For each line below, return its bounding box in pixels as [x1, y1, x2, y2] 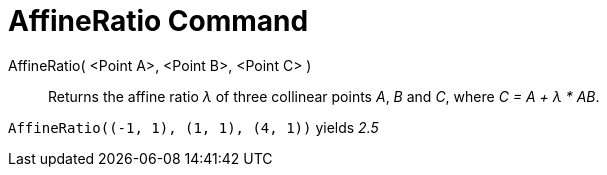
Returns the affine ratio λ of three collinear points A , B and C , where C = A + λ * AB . [48, 87, 600, 105]
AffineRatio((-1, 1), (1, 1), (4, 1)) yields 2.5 [8, 118, 379, 136]
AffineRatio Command [8, 4, 309, 38]
